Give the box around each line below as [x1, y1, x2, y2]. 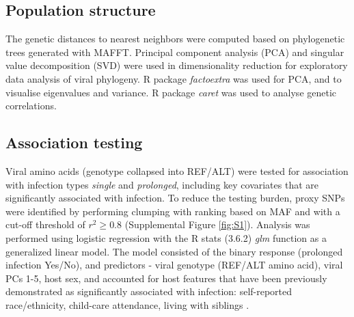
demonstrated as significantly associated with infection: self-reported [5, 284, 292, 299]
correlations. [5, 98, 57, 113]
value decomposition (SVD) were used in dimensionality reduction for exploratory [5, 58, 348, 72]
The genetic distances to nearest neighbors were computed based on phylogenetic [5, 31, 345, 46]
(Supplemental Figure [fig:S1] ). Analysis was [124, 217, 310, 232]
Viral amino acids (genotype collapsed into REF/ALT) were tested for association [5, 163, 349, 178]
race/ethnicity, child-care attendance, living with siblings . [5, 297, 249, 312]
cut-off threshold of [5, 217, 85, 232]
